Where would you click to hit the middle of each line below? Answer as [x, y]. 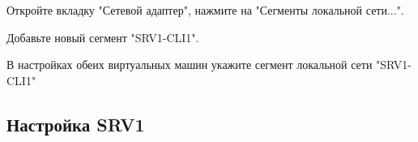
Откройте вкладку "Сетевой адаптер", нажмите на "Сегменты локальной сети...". [205, 10]
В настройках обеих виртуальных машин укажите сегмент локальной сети [190, 65]
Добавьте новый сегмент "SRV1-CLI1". [103, 37]
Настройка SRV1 [76, 124]
